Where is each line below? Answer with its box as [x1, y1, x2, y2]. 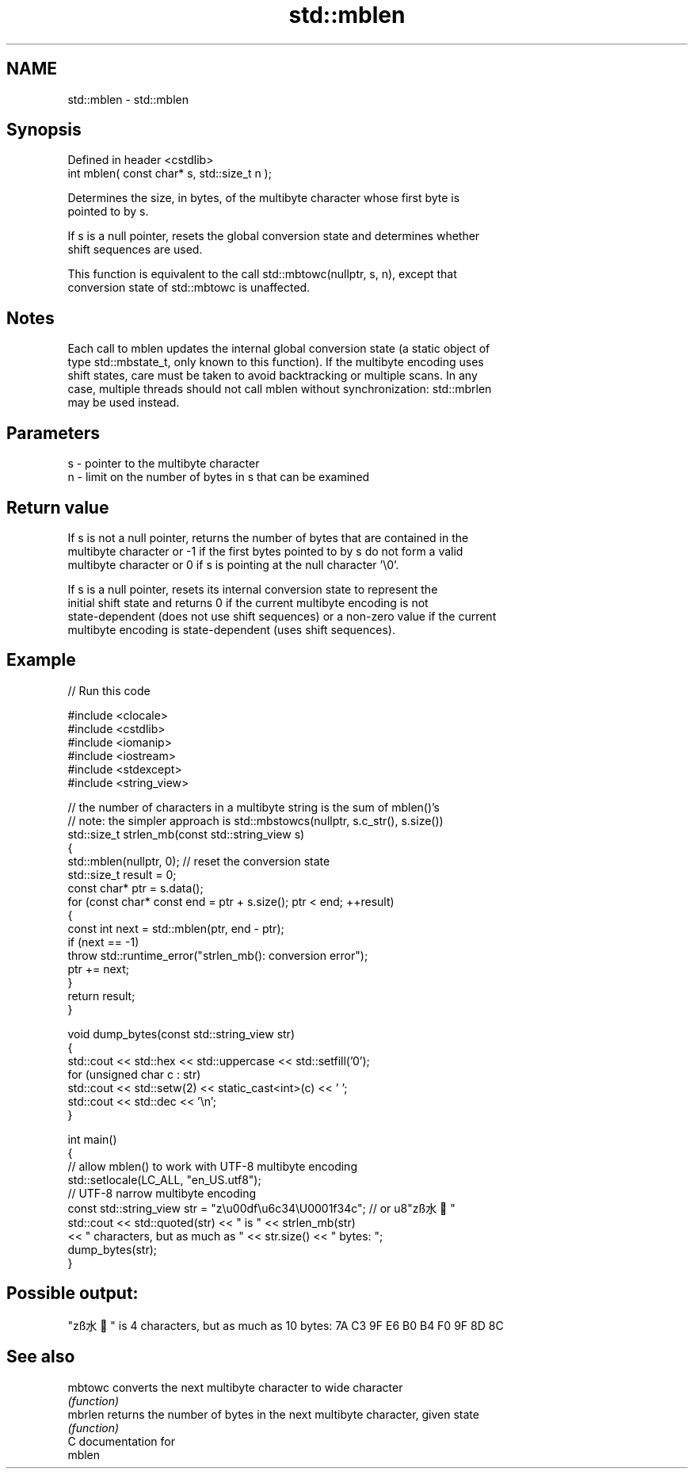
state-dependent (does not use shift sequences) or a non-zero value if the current [67, 609, 497, 623]
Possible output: [6, 1283, 139, 1304]
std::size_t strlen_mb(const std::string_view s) [67, 827, 305, 841]
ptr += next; [67, 961, 130, 976]
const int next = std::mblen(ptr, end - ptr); [67, 921, 284, 935]
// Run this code [67, 683, 151, 697]
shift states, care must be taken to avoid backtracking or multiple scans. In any [67, 369, 478, 383]
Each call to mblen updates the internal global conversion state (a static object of [67, 342, 490, 356]
